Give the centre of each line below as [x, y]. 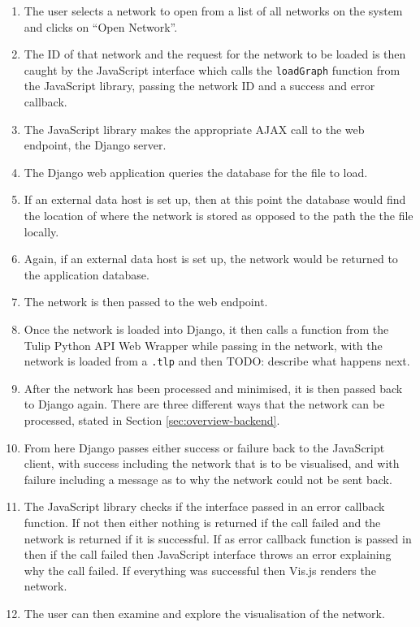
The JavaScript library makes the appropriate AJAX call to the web [194, 129]
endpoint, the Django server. [95, 145]
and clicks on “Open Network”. [101, 26]
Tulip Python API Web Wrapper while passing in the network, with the [203, 345]
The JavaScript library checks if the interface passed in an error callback [204, 506]
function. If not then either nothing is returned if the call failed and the [202, 522]
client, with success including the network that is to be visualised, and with [212, 463]
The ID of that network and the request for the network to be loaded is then [215, 54]
